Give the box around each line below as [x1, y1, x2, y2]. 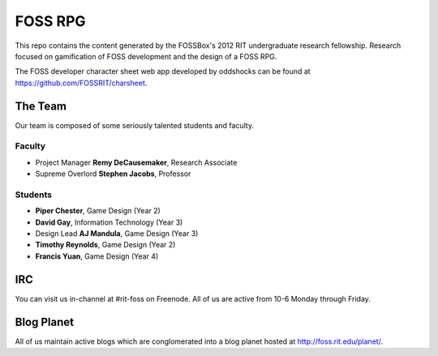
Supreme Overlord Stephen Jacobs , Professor [35, 169, 191, 178]
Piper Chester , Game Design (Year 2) [35, 206, 161, 216]
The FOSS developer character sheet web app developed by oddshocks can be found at [15, 66, 311, 76]
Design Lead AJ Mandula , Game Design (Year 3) [35, 229, 199, 238]
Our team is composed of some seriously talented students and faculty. [15, 120, 255, 130]
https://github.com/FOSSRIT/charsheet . [15, 78, 148, 88]
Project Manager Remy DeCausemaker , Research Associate [35, 157, 238, 167]
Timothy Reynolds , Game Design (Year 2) [35, 240, 176, 250]
